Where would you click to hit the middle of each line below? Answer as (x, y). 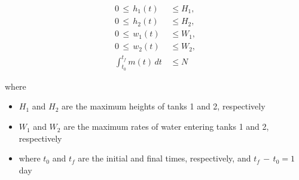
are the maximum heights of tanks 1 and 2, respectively (164, 106)
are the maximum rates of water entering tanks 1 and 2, (166, 126)
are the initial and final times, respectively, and (164, 158)
